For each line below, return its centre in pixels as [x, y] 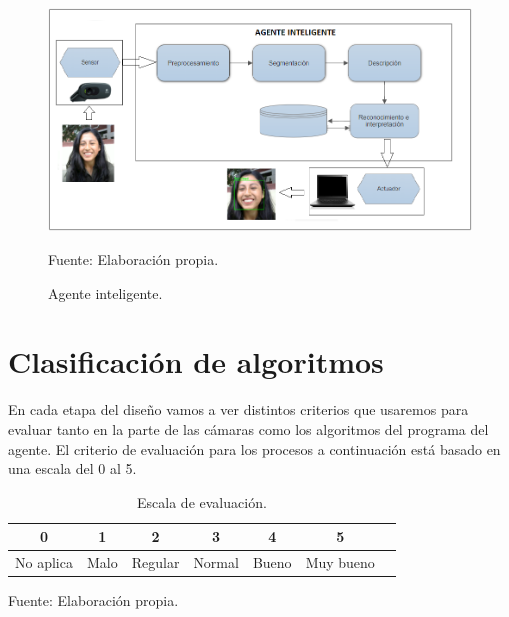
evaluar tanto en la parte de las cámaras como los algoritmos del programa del [248, 428]
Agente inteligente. [105, 292]
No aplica [44, 562]
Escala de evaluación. [202, 501]
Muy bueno [340, 562]
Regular [155, 562]
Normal [216, 562]
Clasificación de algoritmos [196, 361]
